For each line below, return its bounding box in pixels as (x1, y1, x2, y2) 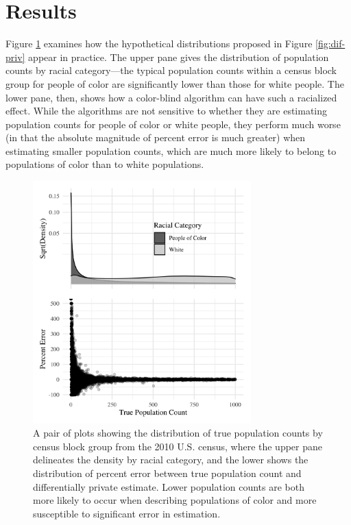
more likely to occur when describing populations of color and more (33, 493, 317, 507)
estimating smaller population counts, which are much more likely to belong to (5, 143, 337, 158)
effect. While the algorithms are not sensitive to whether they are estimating (5, 103, 328, 118)
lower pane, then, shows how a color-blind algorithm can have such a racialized (5, 90, 337, 104)
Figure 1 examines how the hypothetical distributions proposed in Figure (5, 36, 313, 51)
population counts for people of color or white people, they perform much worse (5, 117, 341, 131)
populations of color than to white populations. (5, 157, 204, 171)
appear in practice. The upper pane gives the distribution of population (28, 49, 329, 64)
